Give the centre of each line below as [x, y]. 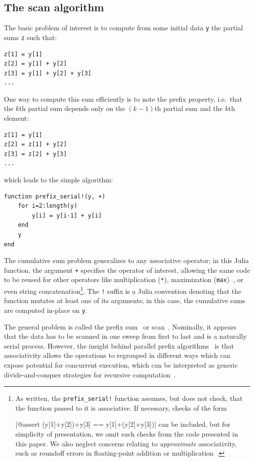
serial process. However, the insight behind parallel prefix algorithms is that [119, 345]
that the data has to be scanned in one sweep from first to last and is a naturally [125, 336]
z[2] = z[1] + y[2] [35, 144]
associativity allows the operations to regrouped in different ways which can [117, 355]
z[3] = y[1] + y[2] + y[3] [48, 73]
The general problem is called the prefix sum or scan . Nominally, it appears [120, 326]
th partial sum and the [189, 108]
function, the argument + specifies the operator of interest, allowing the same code [127, 270]
